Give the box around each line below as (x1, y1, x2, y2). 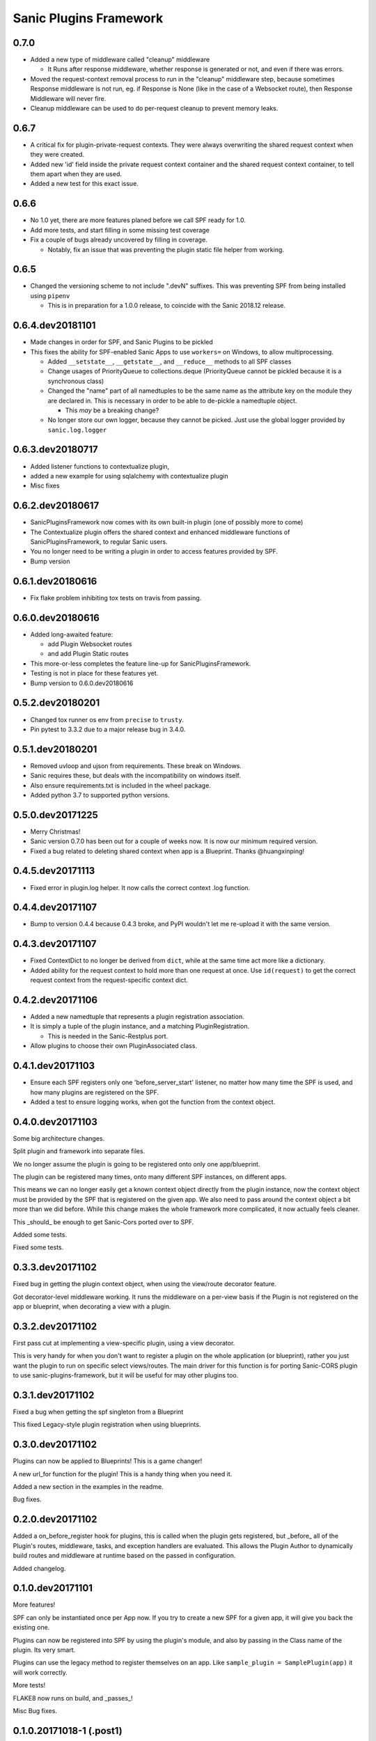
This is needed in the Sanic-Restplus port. (47, 1031, 169, 1040)
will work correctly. (13, 1668, 68, 1676)
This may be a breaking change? (65, 406, 159, 414)
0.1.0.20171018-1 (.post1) (13, 1724, 123, 1737)
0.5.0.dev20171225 (13, 809, 99, 821)
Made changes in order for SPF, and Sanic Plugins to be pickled (30, 338, 214, 346)
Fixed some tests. (13, 1243, 64, 1251)
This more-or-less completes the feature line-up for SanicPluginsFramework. (30, 659, 251, 668)
